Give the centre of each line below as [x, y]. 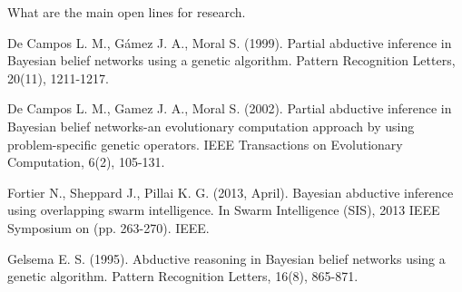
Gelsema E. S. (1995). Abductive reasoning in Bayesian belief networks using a [226, 258]
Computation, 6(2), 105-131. [86, 162]
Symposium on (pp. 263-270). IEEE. [108, 227]
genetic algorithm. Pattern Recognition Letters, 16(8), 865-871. [183, 276]
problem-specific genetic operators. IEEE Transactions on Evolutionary [205, 144]
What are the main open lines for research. [127, 12]
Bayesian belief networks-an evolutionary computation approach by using [211, 126]
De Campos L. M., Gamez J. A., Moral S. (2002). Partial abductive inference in [230, 108]
